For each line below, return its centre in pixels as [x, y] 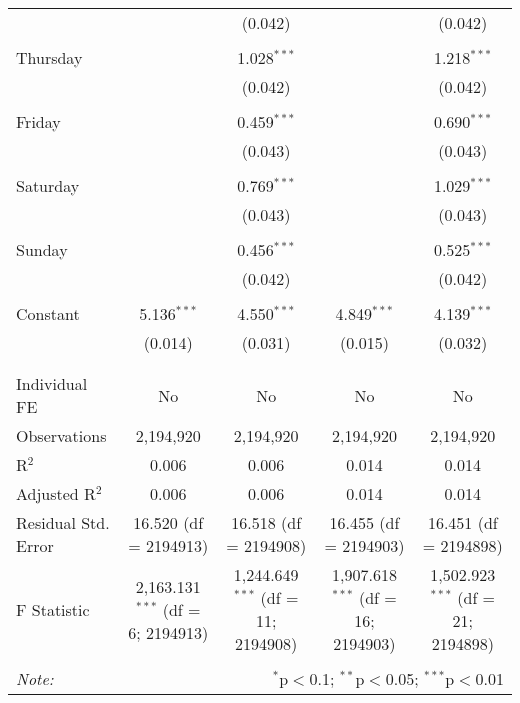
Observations [61, 435]
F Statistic [53, 609]
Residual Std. [63, 522]
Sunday [42, 249]
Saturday [48, 185]
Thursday [49, 57]
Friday [38, 121]
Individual [52, 383]
